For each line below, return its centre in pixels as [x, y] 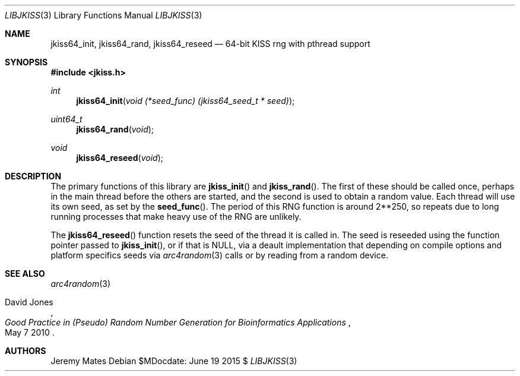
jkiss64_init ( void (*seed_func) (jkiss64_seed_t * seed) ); [186, 101]
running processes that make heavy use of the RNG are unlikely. [176, 217]
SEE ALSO [25, 274]
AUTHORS [26, 351]
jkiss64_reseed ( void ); [120, 158]
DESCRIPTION [33, 176]
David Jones [29, 302]
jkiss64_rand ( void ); [115, 129]
